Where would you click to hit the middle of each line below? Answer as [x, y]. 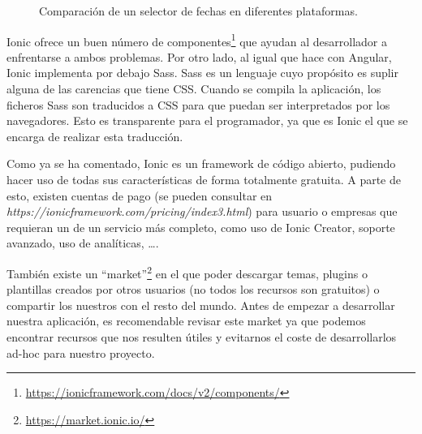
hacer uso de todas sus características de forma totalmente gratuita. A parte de [204, 179]
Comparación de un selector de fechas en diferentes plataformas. [198, 11]
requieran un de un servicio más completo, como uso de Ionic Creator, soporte [201, 227]
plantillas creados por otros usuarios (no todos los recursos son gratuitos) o [193, 289]
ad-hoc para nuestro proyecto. [81, 352]
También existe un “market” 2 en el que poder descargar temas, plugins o [187, 272]
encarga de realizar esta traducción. [95, 136]
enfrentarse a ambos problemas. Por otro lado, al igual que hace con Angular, [199, 56]
